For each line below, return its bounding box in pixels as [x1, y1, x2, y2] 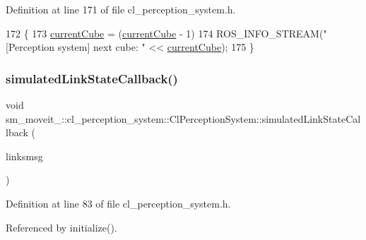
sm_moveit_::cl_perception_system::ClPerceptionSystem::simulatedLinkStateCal [6, 111, 361, 126]
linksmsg [6, 148, 43, 163]
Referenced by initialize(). [6, 220, 117, 234]
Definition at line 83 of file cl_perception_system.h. [6, 196, 231, 210]
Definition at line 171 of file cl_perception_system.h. [6, 2, 236, 16]
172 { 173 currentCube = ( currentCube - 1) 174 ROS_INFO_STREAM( [6, 25, 324, 40]
